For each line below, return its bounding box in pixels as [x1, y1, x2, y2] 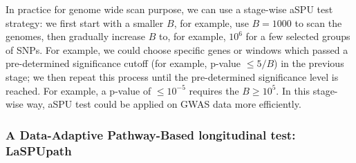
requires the [189, 83, 239, 97]
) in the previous [274, 56, 344, 70]
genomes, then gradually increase [6, 29, 146, 44]
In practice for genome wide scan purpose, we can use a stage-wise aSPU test [6, 2, 333, 16]
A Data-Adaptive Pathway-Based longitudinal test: [6, 126, 296, 143]
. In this [276, 83, 310, 97]
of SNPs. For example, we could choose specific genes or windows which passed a [6, 42, 348, 57]
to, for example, [159, 29, 226, 44]
